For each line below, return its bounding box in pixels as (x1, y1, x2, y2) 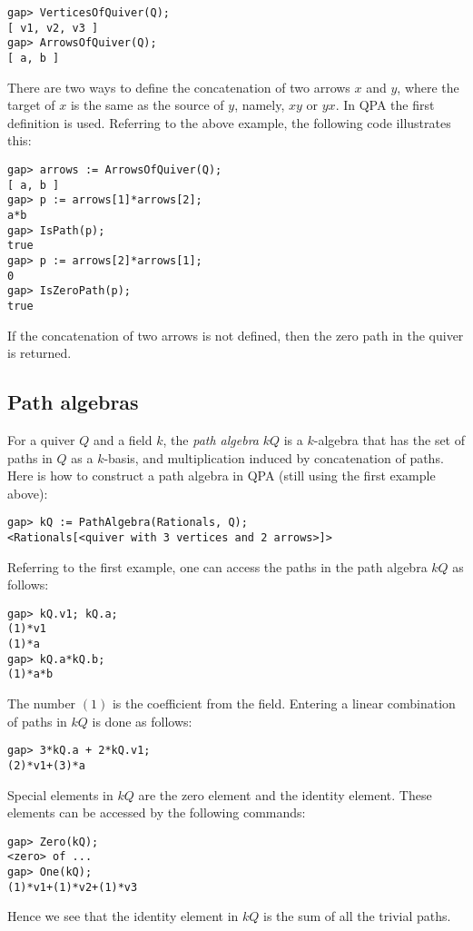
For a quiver (7, 430, 75, 449)
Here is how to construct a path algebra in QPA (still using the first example (7, 466, 436, 485)
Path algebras (7, 388, 139, 416)
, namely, (234, 95, 285, 114)
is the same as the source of (70, 95, 224, 114)
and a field (93, 430, 153, 449)
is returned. (7, 343, 72, 362)
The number (7, 694, 76, 713)
